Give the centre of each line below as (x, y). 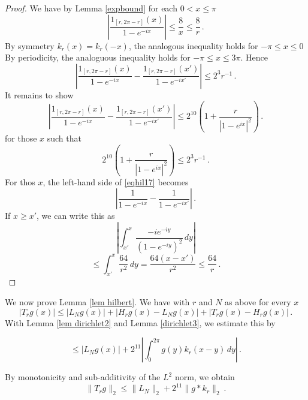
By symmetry (30, 45)
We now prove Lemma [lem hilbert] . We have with (97, 301)
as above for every (258, 301)
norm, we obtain (205, 377)
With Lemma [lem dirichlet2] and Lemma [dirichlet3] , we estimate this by (140, 322)
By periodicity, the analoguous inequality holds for (98, 57)
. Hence (254, 57)
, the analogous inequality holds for (193, 45)
